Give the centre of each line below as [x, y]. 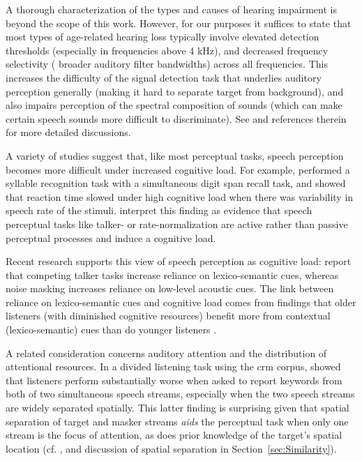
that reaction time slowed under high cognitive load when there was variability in [180, 196]
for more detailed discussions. [68, 132]
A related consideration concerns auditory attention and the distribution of [166, 353]
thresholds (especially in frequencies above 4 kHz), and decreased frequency [167, 50]
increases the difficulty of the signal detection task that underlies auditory [164, 77]
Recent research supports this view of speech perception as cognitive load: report [179, 261]
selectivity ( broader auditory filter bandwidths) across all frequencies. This [167, 64]
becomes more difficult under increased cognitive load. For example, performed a [178, 169]
